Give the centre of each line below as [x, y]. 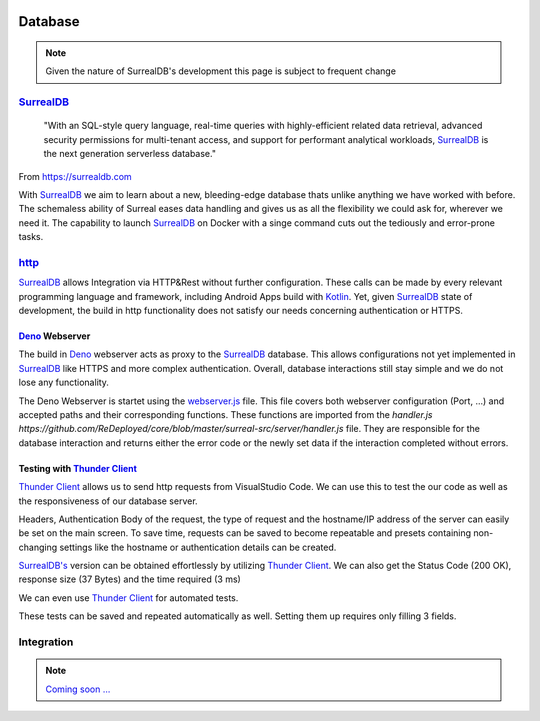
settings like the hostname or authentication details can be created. [198, 547]
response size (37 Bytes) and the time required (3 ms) [130, 579]
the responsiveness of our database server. [108, 501]
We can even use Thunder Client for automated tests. [128, 597]
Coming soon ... [78, 689]
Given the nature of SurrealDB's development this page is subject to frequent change [221, 71]
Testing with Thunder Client [77, 468]
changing [38, 547]
